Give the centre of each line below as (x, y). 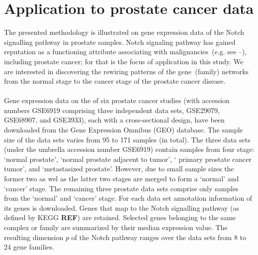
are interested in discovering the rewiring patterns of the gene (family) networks (127, 71)
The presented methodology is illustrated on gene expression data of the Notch (124, 32)
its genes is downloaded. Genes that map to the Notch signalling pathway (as (122, 207)
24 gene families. (29, 247)
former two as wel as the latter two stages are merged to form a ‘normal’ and (122, 179)
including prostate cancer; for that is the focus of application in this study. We (124, 61)
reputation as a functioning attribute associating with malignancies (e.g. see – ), (126, 52)
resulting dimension (34, 237)
